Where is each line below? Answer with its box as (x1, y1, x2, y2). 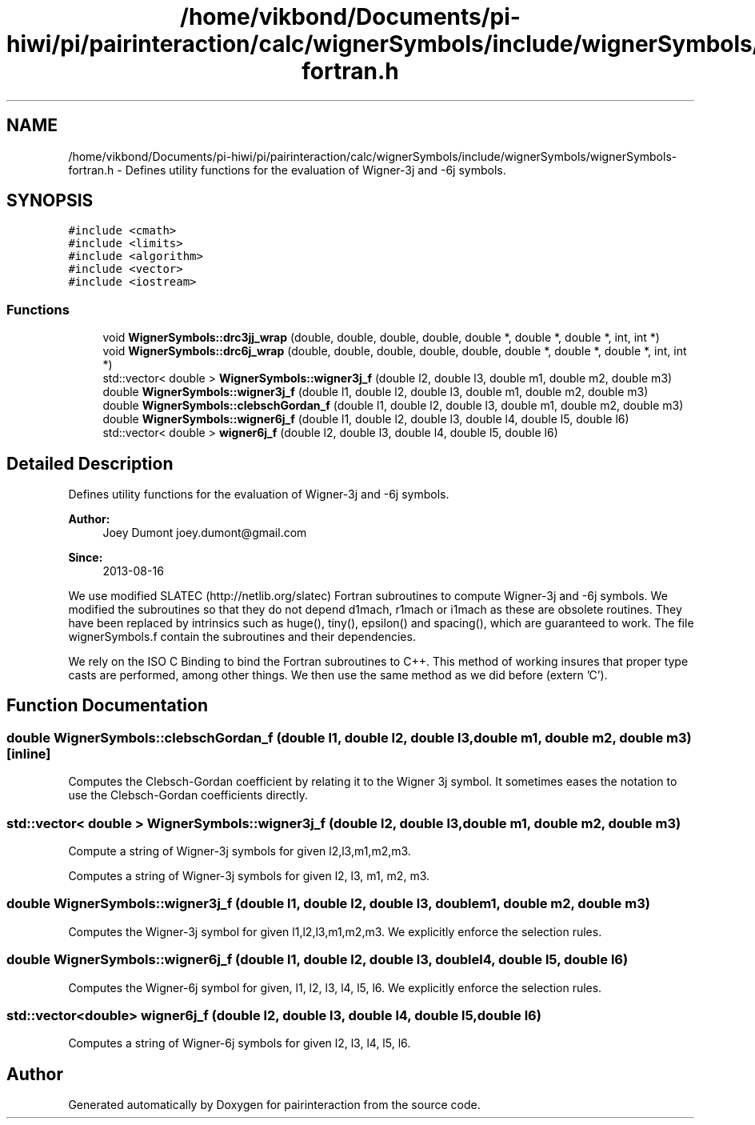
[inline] (6, 745, 51, 762)
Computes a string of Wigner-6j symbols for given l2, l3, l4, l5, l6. (68, 1036, 411, 1051)
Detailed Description (6, 453, 174, 474)
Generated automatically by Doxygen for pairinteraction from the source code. (68, 1098, 481, 1112)
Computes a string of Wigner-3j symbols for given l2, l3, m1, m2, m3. (68, 869, 430, 883)
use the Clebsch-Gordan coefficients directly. (68, 788, 308, 803)
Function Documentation (6, 695, 208, 716)
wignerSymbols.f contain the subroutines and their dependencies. (68, 630, 416, 644)
